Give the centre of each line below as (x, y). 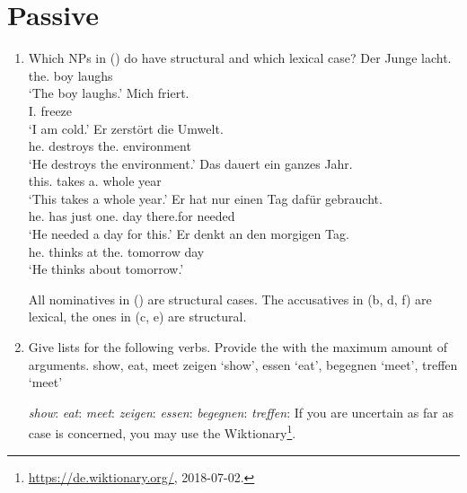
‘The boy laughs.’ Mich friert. (109, 93)
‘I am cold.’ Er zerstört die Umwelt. (126, 128)
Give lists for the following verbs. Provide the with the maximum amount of (238, 347)
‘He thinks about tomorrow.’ (106, 269)
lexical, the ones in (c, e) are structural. (137, 317)
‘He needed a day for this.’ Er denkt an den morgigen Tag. (189, 234)
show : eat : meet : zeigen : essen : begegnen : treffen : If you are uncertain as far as (241, 412)
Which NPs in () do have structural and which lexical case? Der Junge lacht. (240, 58)
